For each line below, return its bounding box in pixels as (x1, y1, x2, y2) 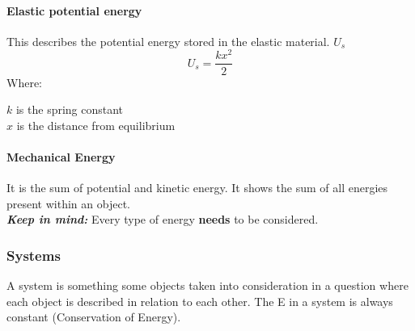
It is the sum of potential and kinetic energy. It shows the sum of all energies (6, 179, 388, 196)
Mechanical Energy (6, 148, 116, 165)
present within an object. (6, 195, 130, 212)
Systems (6, 245, 61, 265)
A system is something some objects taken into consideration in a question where (6, 277, 409, 294)
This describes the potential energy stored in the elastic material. (6, 32, 330, 49)
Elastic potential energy (6, 2, 142, 19)
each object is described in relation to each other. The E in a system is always (6, 292, 393, 309)
